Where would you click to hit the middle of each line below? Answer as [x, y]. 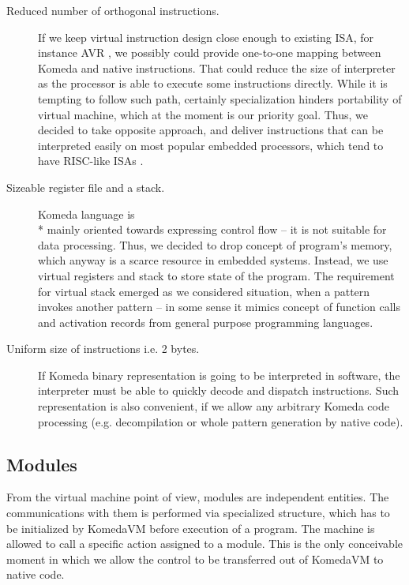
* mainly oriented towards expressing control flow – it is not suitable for [212, 229]
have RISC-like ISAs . [91, 161]
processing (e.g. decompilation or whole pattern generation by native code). [221, 421]
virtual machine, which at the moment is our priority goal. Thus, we [203, 114]
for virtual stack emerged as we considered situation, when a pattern [204, 291]
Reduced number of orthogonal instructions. [113, 10]
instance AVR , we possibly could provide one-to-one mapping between [210, 52]
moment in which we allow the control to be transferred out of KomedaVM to [195, 559]
